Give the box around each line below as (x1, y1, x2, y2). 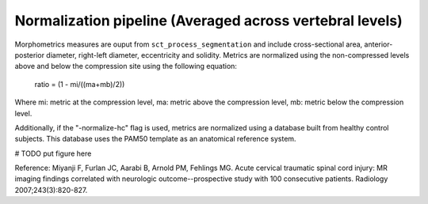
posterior (14, 50, 45, 59)
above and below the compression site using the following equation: (14, 62, 238, 71)
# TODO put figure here (14, 149, 92, 158)
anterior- (364, 40, 393, 49)
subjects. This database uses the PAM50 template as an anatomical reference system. (14, 134, 296, 144)
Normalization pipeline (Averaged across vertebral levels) (14, 12, 403, 29)
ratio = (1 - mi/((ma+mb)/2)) (34, 79, 125, 89)
